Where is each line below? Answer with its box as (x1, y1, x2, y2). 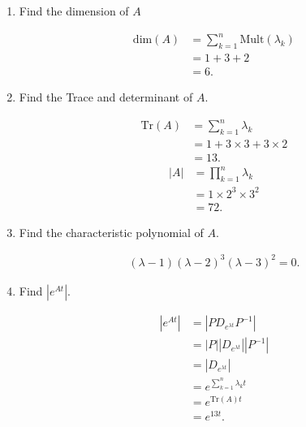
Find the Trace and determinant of (19, 88, 193, 105)
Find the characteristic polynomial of (19, 223, 204, 240)
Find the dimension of (19, 2, 129, 19)
